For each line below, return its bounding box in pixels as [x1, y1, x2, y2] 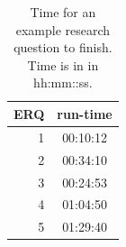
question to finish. [13, 38, 112, 57]
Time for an [30, 3, 96, 21]
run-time [57, 104, 112, 123]
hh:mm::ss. [33, 73, 93, 92]
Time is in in [27, 55, 99, 74]
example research [15, 20, 111, 39]
